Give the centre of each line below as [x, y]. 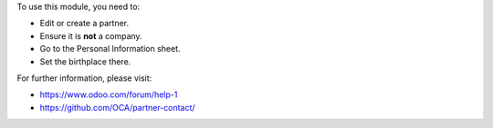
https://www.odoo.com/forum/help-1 [109, 94]
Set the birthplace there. [85, 61]
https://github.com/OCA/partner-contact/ [117, 107]
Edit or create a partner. [84, 24]
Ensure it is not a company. [91, 35]
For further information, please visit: [84, 78]
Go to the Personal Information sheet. [110, 49]
